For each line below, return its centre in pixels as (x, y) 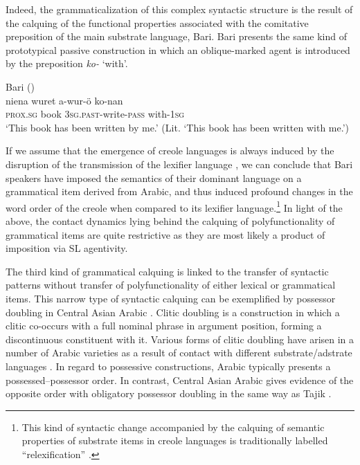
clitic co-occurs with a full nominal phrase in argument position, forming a (164, 326)
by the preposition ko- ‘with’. (67, 63)
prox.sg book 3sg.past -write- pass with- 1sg (95, 114)
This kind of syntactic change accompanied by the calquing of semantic (173, 427)
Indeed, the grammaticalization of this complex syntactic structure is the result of (179, 9)
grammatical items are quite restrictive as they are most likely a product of (165, 234)
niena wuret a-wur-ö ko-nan (64, 100)
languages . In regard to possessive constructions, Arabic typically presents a (168, 366)
